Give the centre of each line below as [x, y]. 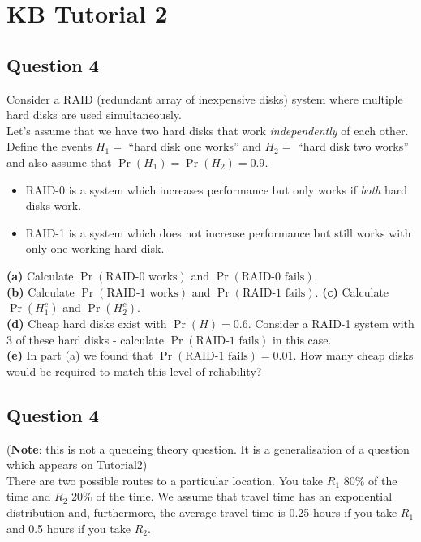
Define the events [49, 146]
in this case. [302, 339]
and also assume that [59, 162]
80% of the [370, 480]
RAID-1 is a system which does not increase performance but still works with [218, 232]
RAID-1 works [142, 293]
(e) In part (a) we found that [80, 355]
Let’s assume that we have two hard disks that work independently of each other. [208, 130]
